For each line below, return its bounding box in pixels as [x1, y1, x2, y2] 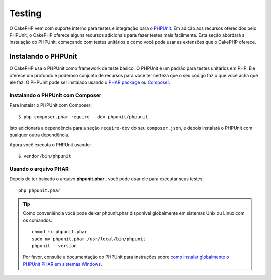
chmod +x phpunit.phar [32, 229, 88, 235]
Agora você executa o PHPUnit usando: [9, 141, 91, 148]
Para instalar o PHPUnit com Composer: [9, 102, 92, 108]
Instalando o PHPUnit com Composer [9, 92, 102, 99]
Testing [9, 8, 42, 19]
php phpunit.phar [18, 187, 61, 193]
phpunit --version [32, 243, 77, 248]
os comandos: [23, 217, 52, 223]
